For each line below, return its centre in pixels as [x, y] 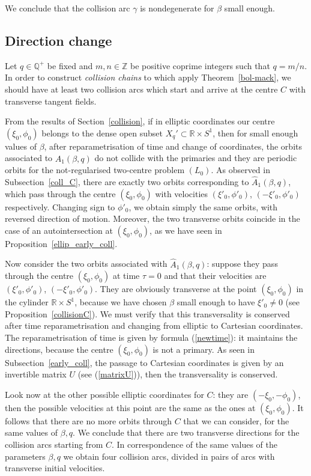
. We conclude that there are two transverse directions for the [186, 432]
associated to [29, 158]
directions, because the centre [59, 349]
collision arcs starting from [54, 444]
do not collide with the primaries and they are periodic [196, 158]
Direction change [59, 40]
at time [126, 276]
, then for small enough [255, 133]
